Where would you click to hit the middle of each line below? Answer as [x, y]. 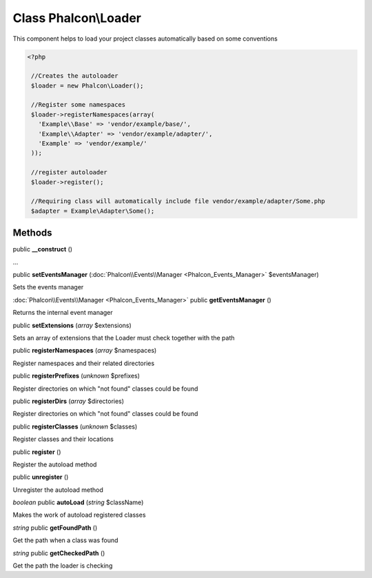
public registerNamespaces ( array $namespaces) [85, 351]
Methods [32, 233]
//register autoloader [70, 173]
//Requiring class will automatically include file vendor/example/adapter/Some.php [178, 201]
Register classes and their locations [63, 439]
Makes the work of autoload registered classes [79, 515]
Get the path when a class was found [65, 540]
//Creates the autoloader [75, 76]
